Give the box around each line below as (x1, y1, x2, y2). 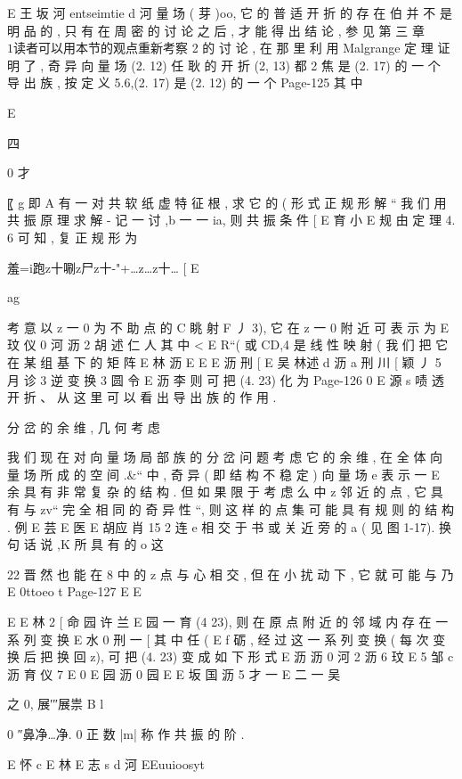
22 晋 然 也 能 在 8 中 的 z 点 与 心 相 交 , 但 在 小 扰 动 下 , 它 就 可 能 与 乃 (7, 564, 454, 583)
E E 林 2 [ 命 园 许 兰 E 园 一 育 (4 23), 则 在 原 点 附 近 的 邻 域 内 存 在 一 (7, 612, 449, 631)
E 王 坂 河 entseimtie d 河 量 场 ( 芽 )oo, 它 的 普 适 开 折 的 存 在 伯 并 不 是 (7, 4, 452, 21)
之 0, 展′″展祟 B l (7, 694, 104, 713)
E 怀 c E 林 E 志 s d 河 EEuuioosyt (7, 754, 206, 773)
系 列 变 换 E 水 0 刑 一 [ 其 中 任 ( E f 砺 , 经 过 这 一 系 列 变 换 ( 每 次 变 (7, 629, 446, 648)
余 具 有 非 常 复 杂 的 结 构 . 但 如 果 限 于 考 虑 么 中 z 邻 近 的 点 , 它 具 (7, 482, 443, 501)
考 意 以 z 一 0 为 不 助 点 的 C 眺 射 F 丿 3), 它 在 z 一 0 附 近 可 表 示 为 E (7, 317, 450, 336)
